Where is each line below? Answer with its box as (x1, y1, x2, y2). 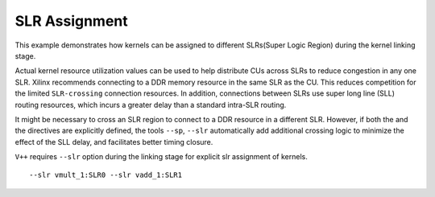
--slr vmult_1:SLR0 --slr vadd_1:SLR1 (29, 170, 183, 180)
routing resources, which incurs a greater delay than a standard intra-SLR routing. (14, 100, 287, 109)
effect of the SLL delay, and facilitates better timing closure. (14, 137, 213, 146)
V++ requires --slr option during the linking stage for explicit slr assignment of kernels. (14, 152, 308, 162)
